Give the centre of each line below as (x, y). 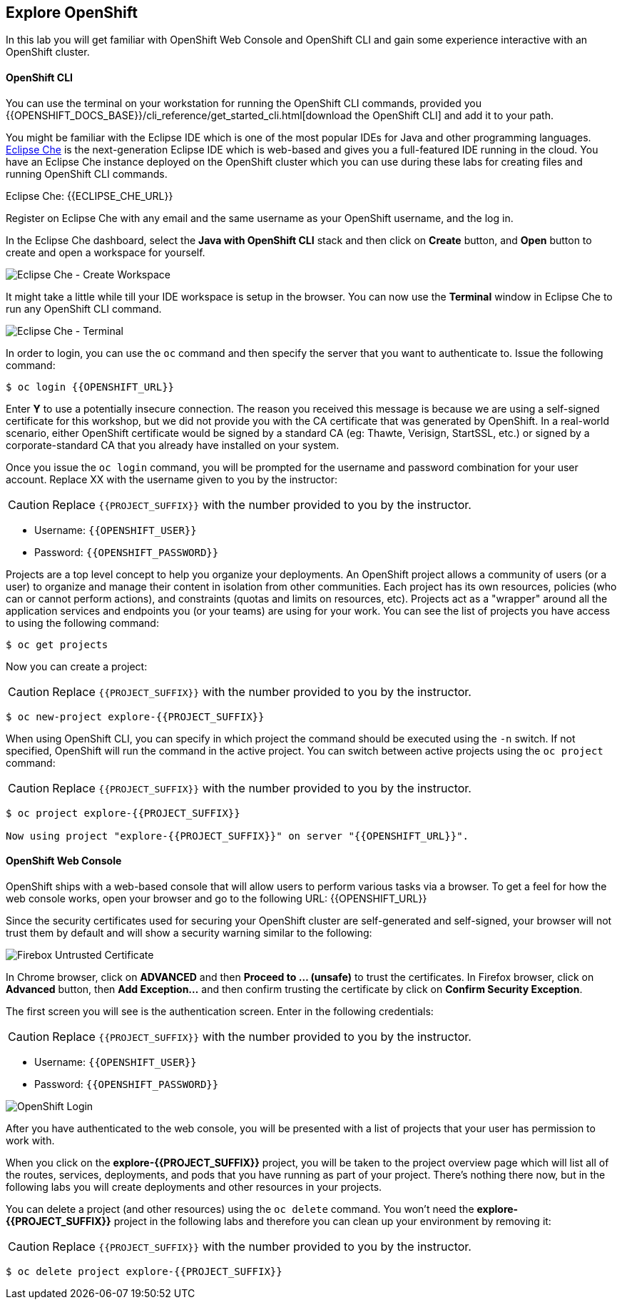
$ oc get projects (57, 644)
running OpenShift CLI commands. (87, 173)
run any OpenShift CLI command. (84, 308)
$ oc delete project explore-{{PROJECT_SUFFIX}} (144, 1271)
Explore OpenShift (72, 12)
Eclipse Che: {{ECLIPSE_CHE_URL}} (90, 196)
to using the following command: (82, 623)
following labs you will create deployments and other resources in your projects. (194, 1186)
